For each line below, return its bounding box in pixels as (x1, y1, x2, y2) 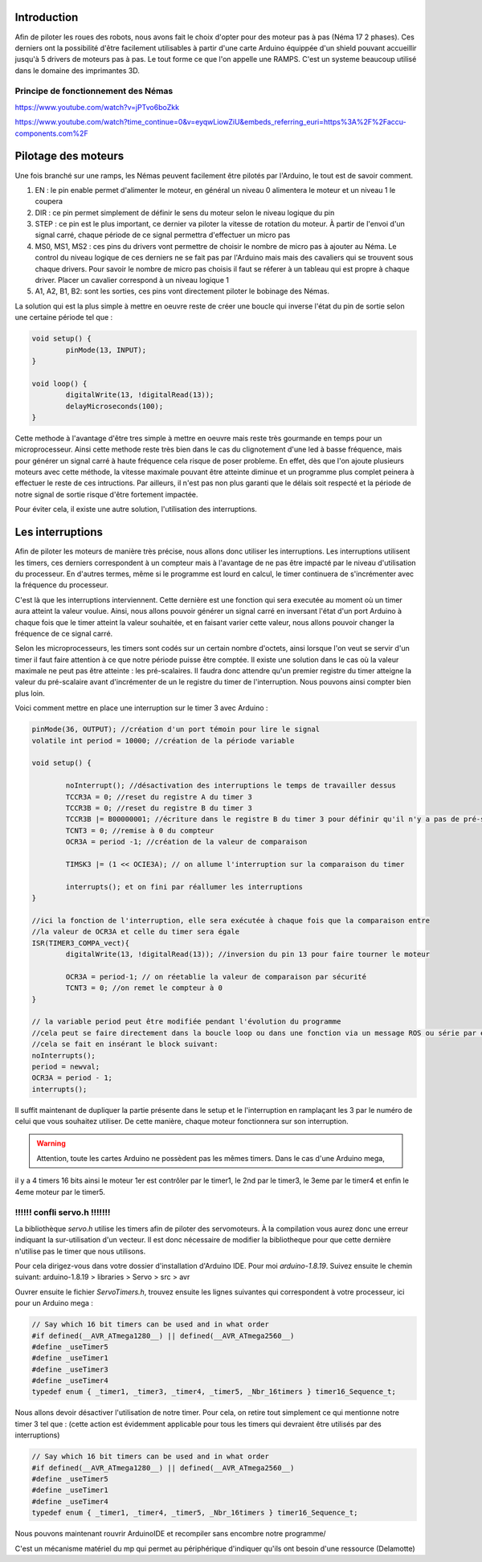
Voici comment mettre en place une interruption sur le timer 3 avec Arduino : (14, 703, 268, 713)
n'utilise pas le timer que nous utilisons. (14, 1246, 146, 1256)
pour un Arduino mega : (14, 1298, 94, 1308)
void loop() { (31, 378, 88, 388)
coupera (35, 197, 63, 206)
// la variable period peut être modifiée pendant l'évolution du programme (31, 1017, 341, 1026)
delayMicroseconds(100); (65, 402, 164, 411)
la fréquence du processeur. (14, 580, 108, 590)
